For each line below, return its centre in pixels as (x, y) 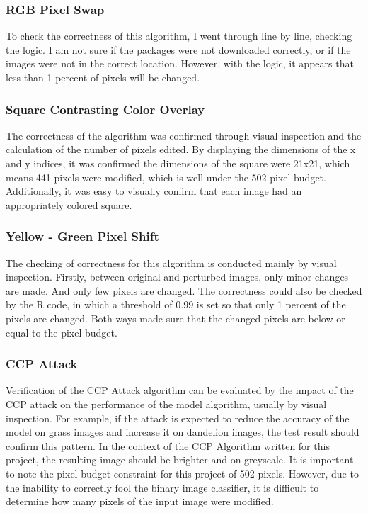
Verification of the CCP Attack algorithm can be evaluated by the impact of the (180, 390)
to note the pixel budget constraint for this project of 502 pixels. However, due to (182, 473)
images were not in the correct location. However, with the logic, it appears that (180, 63)
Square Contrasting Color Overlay (105, 109)
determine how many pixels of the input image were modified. (140, 501)
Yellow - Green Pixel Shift (82, 236)
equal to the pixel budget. (62, 332)
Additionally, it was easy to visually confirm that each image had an (154, 191)
